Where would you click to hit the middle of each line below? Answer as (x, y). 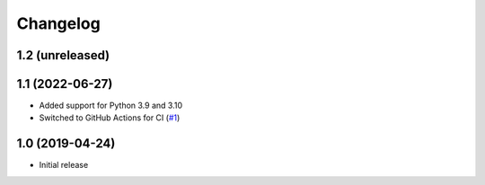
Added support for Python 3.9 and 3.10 (111, 106)
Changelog (58, 23)
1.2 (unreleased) (63, 55)
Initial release (64, 165)
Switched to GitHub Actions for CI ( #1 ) (110, 118)
